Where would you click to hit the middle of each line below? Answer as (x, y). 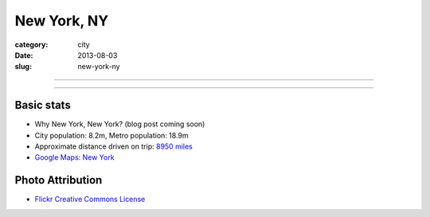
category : (31, 45)
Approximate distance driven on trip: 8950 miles (113, 146)
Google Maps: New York (74, 157)
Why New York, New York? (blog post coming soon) (120, 124)
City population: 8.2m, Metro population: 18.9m (111, 135)
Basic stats (43, 105)
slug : (23, 67)
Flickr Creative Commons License (90, 200)
